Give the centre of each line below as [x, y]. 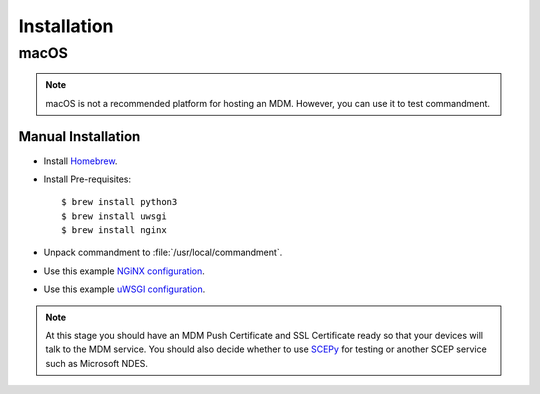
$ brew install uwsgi [114, 216]
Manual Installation [79, 136]
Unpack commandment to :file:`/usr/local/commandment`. [163, 252]
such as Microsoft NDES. [97, 363]
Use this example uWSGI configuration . [124, 289]
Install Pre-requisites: [87, 179]
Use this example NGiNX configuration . [124, 271]
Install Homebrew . [80, 161]
